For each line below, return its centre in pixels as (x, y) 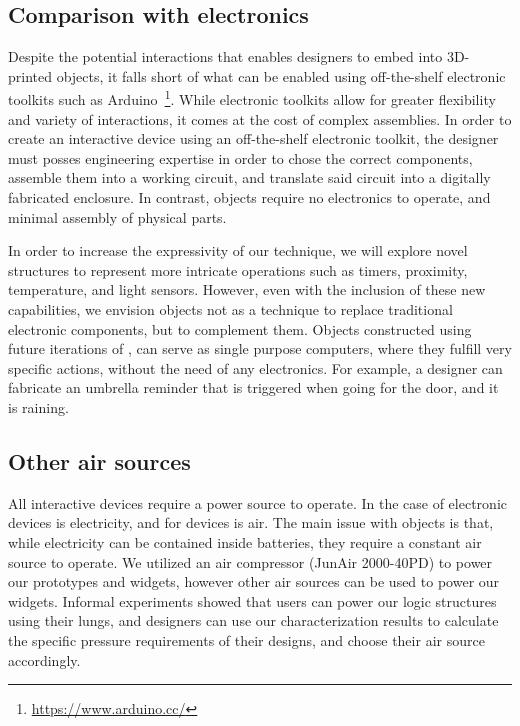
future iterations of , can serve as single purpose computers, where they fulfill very (260, 348)
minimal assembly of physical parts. (117, 216)
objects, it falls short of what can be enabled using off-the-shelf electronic (281, 75)
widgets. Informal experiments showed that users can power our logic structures (252, 600)
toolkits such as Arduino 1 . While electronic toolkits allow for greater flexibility (252, 98)
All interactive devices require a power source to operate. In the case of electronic (257, 502)
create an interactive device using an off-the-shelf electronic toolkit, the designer (253, 138)
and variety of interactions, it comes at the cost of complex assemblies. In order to (260, 118)
